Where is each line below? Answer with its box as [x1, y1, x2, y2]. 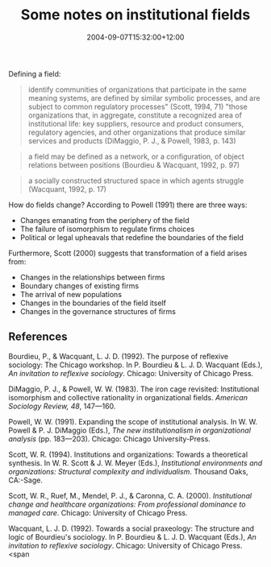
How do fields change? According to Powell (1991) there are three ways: [8, 200, 248, 209]
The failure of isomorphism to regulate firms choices [19, 224, 195, 234]
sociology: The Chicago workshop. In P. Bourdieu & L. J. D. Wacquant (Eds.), [8, 360, 263, 370]
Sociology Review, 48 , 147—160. [8, 401, 116, 411]
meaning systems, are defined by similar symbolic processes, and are [27, 93, 261, 102]
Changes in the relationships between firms [19, 272, 165, 282]
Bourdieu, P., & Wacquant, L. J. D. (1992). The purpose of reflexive [8, 351, 228, 361]
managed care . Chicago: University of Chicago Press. [8, 507, 188, 517]
